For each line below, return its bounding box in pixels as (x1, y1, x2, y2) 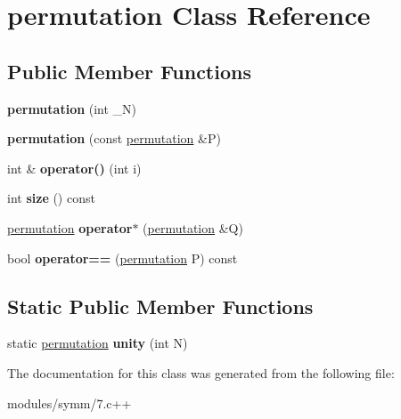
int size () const (7, 189, 95, 207)
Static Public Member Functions (7, 292, 314, 319)
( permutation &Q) (143, 218, 243, 237)
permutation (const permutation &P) (7, 129, 221, 148)
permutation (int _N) (7, 99, 137, 117)
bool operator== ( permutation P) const (7, 248, 238, 267)
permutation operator (7, 218, 133, 237)
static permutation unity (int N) (7, 334, 188, 352)
